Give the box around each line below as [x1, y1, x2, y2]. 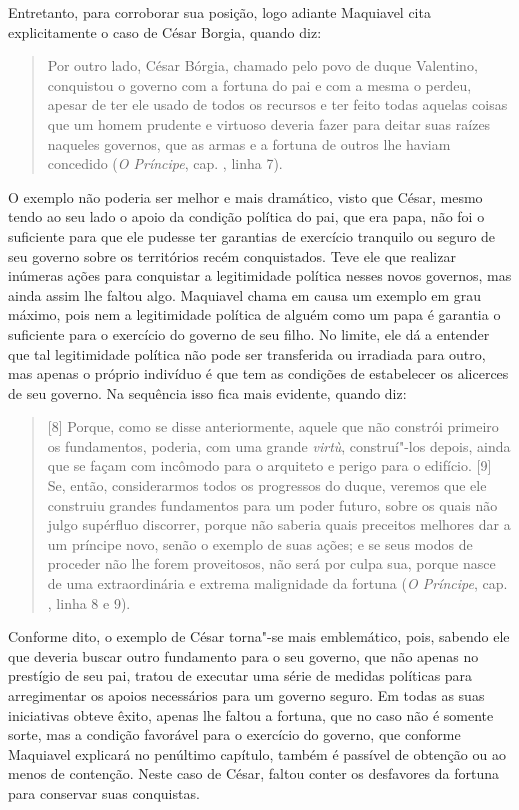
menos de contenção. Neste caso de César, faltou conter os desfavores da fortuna [8, 763, 500, 784]
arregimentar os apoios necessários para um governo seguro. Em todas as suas [8, 685, 485, 705]
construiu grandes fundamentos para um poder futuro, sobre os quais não [47, 494, 498, 515]
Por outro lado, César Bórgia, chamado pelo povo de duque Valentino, [47, 55, 478, 76]
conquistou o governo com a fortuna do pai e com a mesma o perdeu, [47, 74, 472, 95]
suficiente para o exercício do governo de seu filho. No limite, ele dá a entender [8, 323, 490, 344]
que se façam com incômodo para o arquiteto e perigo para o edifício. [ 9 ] [47, 455, 492, 476]
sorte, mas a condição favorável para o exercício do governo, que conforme [8, 724, 461, 745]
